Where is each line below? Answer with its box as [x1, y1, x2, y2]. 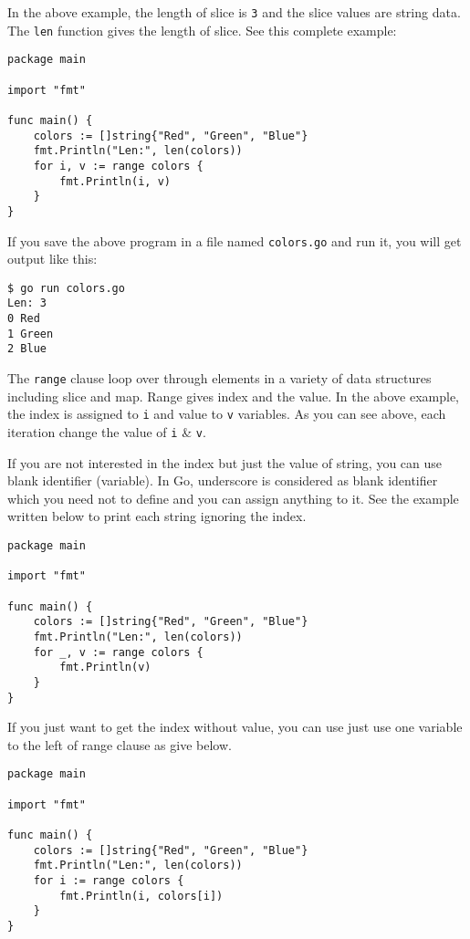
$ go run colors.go [7, 281, 125, 295]
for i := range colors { [33, 874, 184, 887]
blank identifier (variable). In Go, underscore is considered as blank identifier [7, 471, 438, 490]
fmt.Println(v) [59, 661, 151, 674]
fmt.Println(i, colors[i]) [59, 889, 224, 902]
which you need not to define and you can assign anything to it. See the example [7, 488, 459, 507]
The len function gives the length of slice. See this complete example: [7, 20, 397, 39]
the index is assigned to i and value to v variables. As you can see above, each [7, 404, 446, 423]
